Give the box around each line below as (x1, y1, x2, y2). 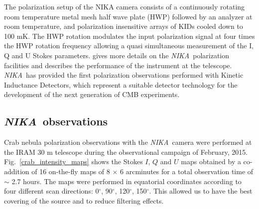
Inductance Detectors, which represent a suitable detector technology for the (4, 79, 238, 90)
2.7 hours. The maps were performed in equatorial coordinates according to (11, 176, 242, 186)
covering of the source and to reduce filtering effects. (4, 195, 164, 206)
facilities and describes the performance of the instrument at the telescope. (4, 60, 232, 70)
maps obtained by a (181, 156, 241, 167)
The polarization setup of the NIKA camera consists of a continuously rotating (4, 1, 245, 11)
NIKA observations (4, 113, 108, 129)
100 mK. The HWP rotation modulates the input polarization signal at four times (4, 30, 255, 41)
